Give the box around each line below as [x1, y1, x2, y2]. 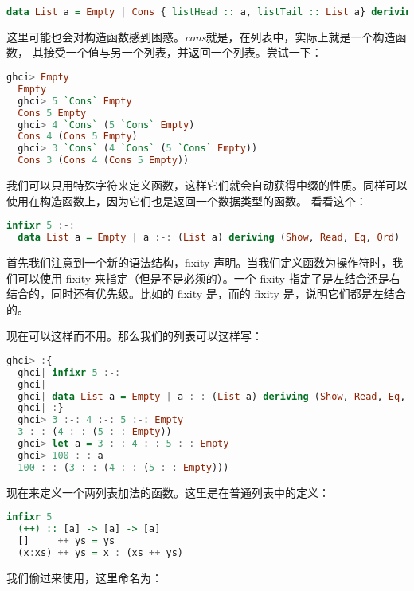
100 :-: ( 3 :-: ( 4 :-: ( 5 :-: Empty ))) [18, 461, 229, 473]
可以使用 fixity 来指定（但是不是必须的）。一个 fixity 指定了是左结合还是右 [17, 269, 400, 286]
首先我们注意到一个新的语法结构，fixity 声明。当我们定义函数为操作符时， [6, 254, 393, 270]
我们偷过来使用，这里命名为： [6, 569, 162, 585]
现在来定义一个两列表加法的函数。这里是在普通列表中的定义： [6, 483, 330, 500]
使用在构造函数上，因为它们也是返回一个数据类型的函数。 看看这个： [6, 192, 367, 209]
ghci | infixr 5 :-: [18, 366, 121, 378]
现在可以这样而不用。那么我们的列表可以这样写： [6, 327, 263, 344]
